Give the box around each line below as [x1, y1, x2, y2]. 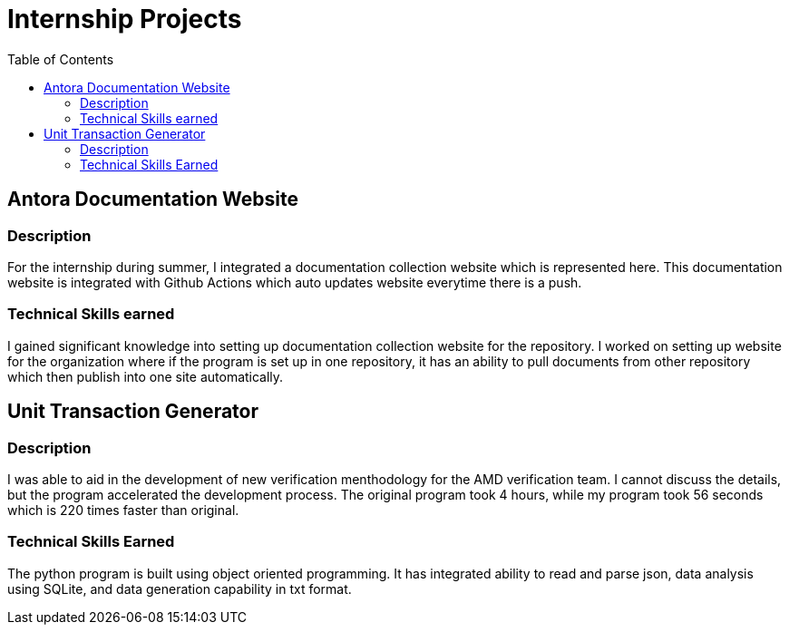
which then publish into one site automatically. [7, 368, 284, 384]
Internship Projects [7, 4, 242, 34]
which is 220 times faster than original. [7, 501, 239, 518]
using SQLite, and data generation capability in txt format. [7, 580, 352, 597]
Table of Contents [7, 51, 114, 67]
